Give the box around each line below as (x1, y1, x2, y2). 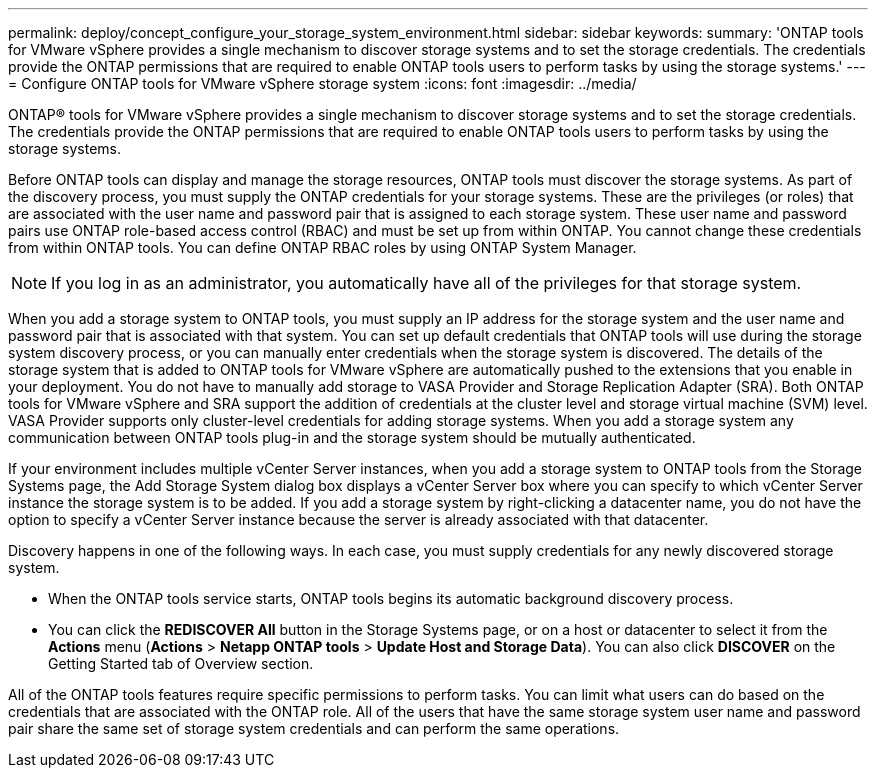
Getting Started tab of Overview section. (48, 655, 314, 672)
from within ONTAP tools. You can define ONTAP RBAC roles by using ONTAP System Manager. (8, 239, 637, 256)
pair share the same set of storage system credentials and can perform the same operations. (8, 720, 620, 737)
